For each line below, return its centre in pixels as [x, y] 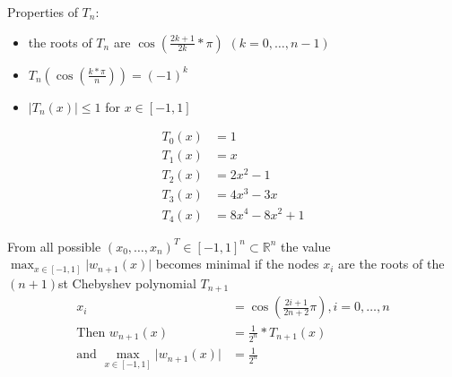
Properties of [43, 12]
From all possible [54, 246]
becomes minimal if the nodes [237, 264]
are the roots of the [391, 264]
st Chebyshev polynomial [127, 283]
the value [305, 246]
